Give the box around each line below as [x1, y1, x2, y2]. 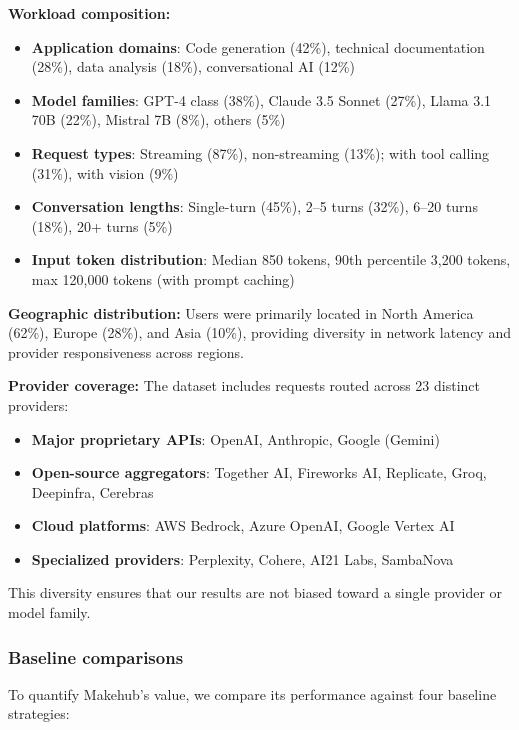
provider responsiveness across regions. [8, 341, 244, 362]
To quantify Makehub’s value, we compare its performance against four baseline [8, 683, 497, 704]
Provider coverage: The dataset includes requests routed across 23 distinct [8, 375, 480, 396]
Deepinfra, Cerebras [31, 481, 154, 502]
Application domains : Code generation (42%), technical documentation [31, 36, 485, 57]
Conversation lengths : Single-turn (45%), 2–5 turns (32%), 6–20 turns [31, 196, 478, 217]
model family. [8, 602, 91, 623]
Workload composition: [8, 3, 171, 23]
